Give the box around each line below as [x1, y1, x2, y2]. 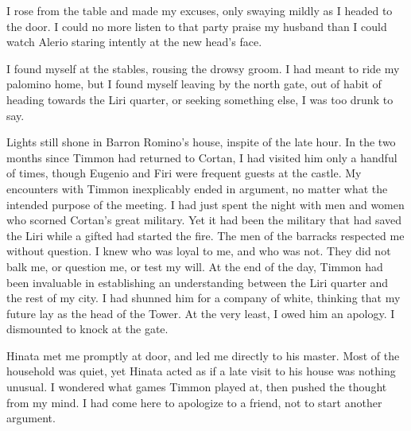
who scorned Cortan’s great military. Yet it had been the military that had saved [6, 212, 402, 228]
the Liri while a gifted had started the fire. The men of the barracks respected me [6, 227, 405, 243]
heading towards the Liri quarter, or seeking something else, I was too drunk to [6, 91, 394, 107]
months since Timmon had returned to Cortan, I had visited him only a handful [6, 149, 397, 165]
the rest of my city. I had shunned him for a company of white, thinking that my [6, 289, 401, 306]
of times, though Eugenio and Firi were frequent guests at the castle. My [6, 165, 362, 181]
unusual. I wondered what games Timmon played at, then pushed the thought [6, 379, 387, 395]
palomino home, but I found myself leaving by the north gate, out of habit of [6, 76, 382, 92]
